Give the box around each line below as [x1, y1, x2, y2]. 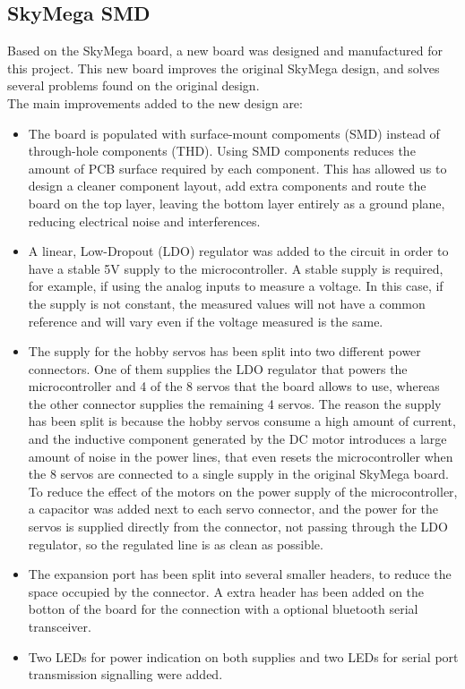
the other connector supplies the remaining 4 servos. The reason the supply [28, 394, 442, 413]
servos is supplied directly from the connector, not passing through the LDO [28, 517, 448, 536]
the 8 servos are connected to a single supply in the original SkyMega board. [28, 464, 449, 483]
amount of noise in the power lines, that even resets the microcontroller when [28, 447, 453, 465]
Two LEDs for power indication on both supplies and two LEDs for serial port [28, 647, 459, 666]
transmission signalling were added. [28, 665, 223, 684]
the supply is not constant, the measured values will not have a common [28, 293, 426, 312]
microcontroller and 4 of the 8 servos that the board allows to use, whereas [28, 377, 440, 396]
